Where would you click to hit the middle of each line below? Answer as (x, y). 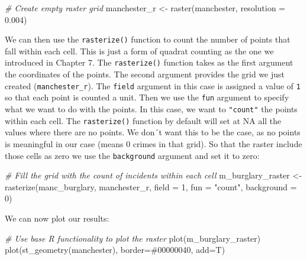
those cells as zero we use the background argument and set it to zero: (132, 155)
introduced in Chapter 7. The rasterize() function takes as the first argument (149, 62)
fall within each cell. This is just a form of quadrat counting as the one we (139, 51)
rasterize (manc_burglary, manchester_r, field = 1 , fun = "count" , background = (151, 186)
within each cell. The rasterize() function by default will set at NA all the (143, 120)
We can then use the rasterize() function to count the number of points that (148, 39)
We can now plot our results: (57, 218)
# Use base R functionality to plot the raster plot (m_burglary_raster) (133, 238)
